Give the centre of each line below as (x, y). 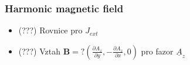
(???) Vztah (39, 51)
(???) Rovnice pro (50, 30)
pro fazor (157, 51)
